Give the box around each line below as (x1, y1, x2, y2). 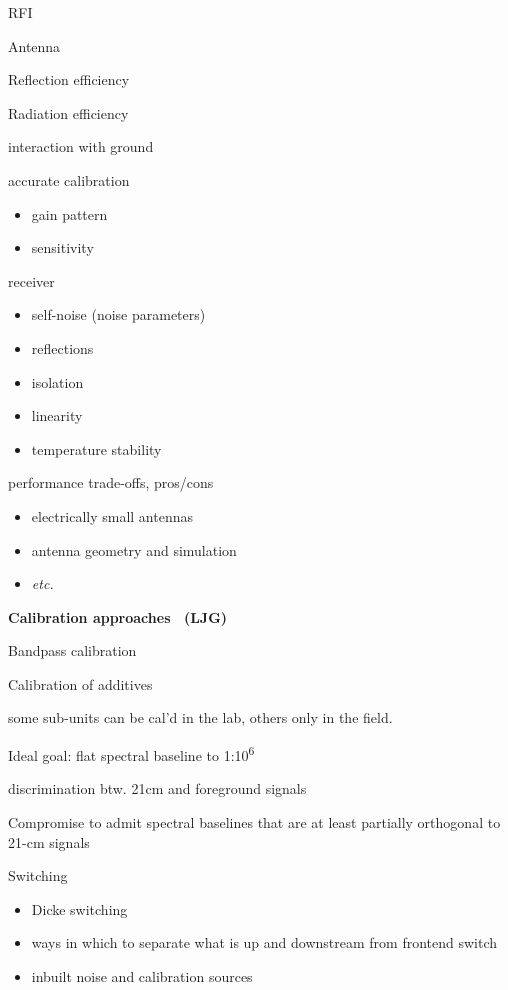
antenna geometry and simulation (31, 539, 237, 560)
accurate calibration (8, 169, 130, 190)
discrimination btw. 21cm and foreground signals (8, 778, 307, 799)
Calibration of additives (8, 673, 153, 694)
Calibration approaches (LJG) (8, 606, 228, 627)
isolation (31, 371, 84, 392)
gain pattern (31, 203, 108, 224)
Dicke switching (31, 898, 128, 919)
